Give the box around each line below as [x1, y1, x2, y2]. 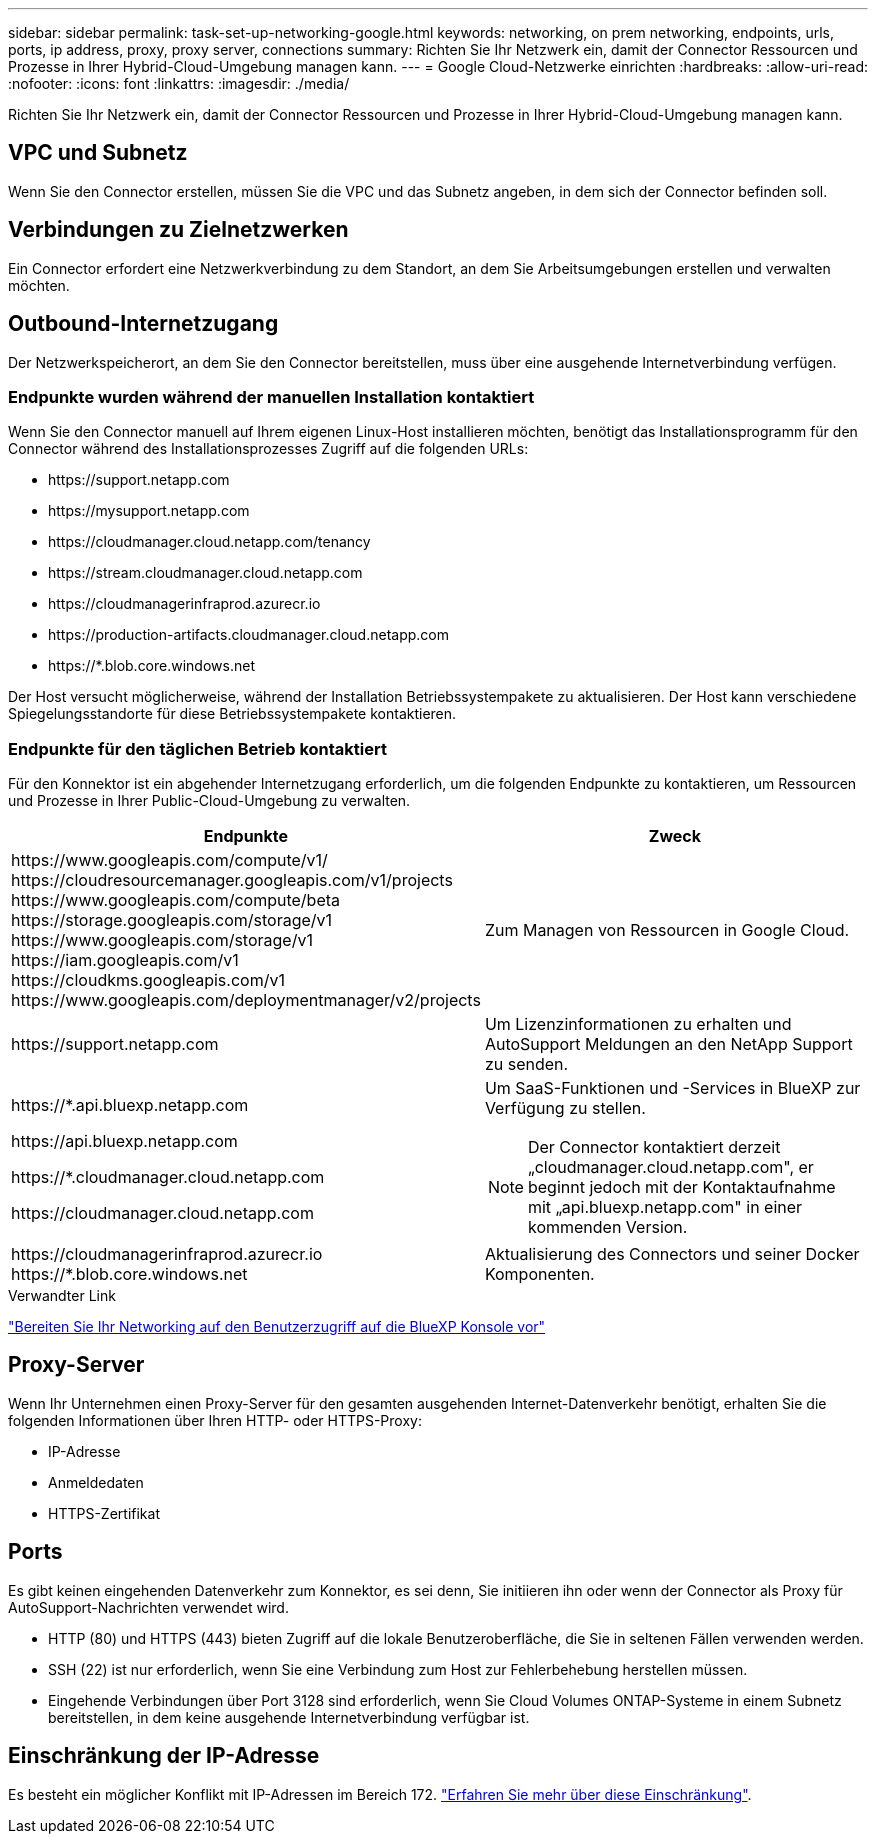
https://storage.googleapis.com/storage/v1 [11, 910, 333, 931]
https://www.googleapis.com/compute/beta [11, 890, 341, 911]
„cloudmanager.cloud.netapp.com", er [527, 1157, 814, 1178]
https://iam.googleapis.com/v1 [11, 950, 239, 971]
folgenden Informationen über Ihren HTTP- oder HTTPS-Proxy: [8, 1411, 422, 1429]
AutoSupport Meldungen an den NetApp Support [484, 1034, 853, 1055]
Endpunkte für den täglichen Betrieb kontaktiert [8, 738, 387, 759]
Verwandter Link [8, 1287, 116, 1305]
